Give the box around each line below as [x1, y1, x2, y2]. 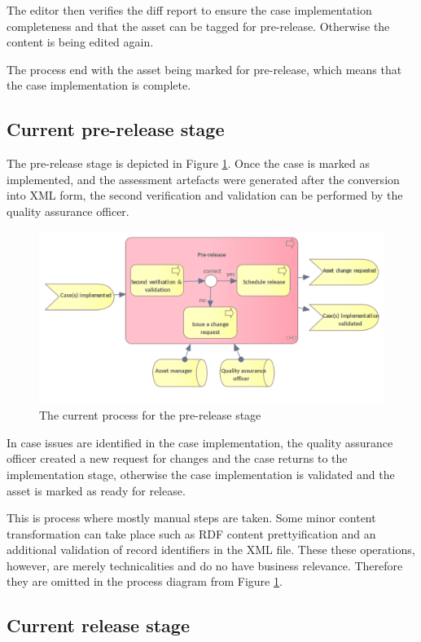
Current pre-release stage [7, 117, 225, 142]
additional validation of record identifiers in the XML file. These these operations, [7, 541, 415, 558]
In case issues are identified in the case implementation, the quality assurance [7, 433, 393, 451]
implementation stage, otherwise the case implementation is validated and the [7, 465, 395, 482]
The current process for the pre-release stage [39, 407, 261, 424]
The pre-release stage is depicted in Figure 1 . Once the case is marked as [7, 155, 371, 172]
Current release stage [7, 613, 190, 638]
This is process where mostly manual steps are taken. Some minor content [7, 509, 376, 526]
